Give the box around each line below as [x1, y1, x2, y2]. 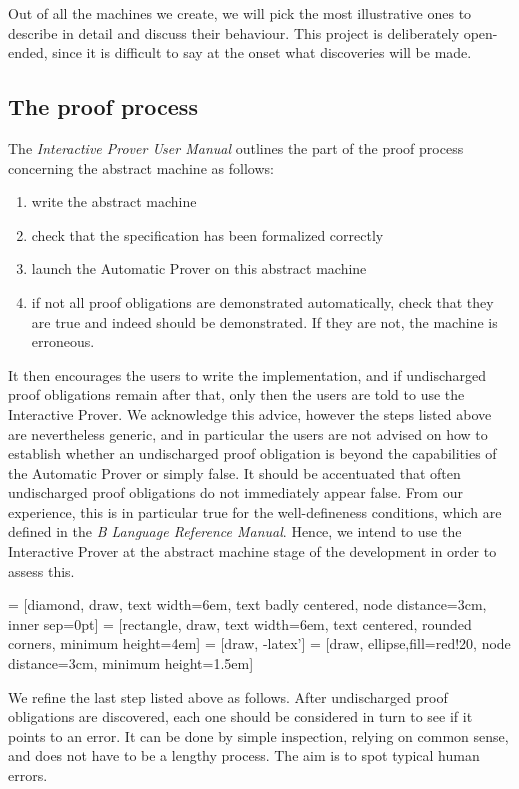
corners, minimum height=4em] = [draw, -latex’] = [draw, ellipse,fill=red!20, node [8, 633, 511, 654]
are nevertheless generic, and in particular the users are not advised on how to [8, 423, 488, 444]
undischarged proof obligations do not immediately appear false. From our [8, 482, 463, 503]
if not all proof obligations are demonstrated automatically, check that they [31, 291, 494, 312]
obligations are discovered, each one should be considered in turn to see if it [8, 706, 473, 727]
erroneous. [31, 331, 95, 352]
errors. [8, 765, 48, 786]
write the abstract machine [31, 191, 197, 212]
